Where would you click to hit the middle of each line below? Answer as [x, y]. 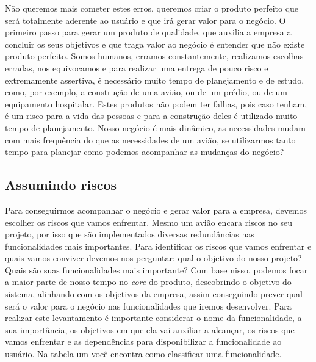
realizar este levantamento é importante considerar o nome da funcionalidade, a [153, 318]
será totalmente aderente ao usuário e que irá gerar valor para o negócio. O [145, 20]
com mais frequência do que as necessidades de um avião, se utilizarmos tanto [150, 139]
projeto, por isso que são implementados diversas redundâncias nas [130, 234]
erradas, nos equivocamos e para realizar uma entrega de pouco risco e [137, 67]
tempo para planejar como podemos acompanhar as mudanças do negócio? [145, 152]
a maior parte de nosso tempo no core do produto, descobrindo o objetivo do [148, 282]
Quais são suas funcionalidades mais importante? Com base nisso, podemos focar [156, 270]
